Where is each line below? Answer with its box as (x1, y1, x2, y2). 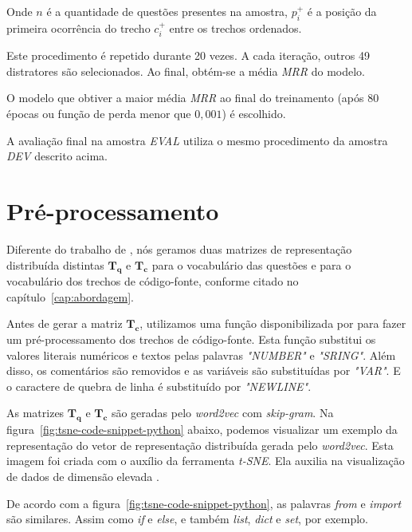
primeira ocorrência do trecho (6, 19, 151, 36)
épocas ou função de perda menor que (6, 105, 191, 121)
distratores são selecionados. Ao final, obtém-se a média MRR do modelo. (6, 62, 365, 79)
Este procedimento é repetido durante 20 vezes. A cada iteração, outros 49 (6, 47, 370, 64)
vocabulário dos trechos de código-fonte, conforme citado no (6, 273, 299, 290)
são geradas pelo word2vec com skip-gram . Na (111, 404, 334, 421)
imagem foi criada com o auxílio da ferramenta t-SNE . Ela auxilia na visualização (6, 452, 405, 469)
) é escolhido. (222, 105, 286, 121)
